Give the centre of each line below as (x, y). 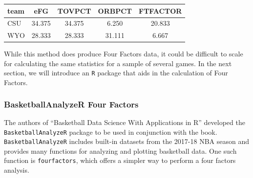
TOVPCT (74, 10)
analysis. (17, 170)
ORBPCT (115, 10)
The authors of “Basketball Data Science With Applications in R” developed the (125, 122)
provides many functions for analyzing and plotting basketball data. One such (120, 151)
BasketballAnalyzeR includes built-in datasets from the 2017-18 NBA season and (127, 141)
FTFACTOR (160, 10)
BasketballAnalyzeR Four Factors (71, 104)
